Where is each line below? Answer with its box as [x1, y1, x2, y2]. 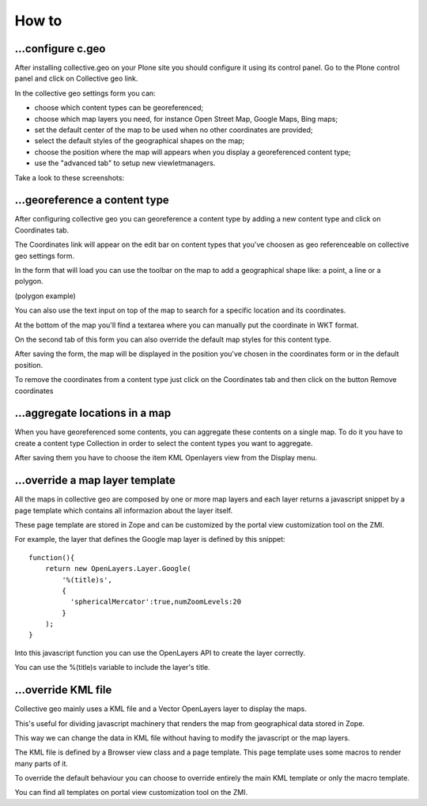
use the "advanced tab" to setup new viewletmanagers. [34, 158, 216, 168]
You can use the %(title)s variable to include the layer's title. [14, 663, 211, 672]
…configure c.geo [14, 42, 106, 55]
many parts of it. [14, 759, 69, 768]
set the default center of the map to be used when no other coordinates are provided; [34, 125, 313, 134]
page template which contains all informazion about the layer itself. [14, 505, 233, 515]
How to [14, 12, 62, 29]
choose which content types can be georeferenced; [34, 103, 204, 112]
